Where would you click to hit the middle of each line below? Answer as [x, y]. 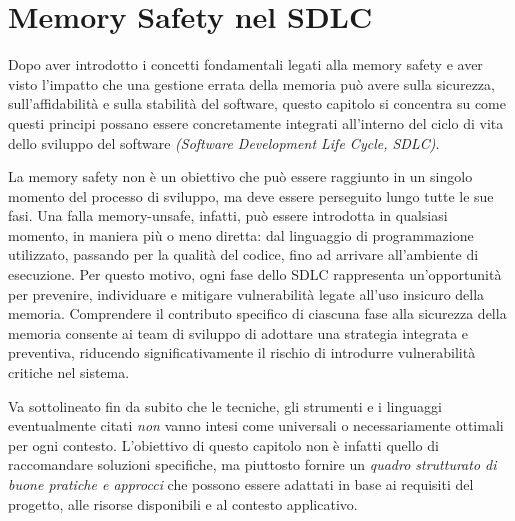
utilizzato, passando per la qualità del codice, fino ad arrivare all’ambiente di [243, 254]
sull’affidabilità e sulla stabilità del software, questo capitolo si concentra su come [257, 103]
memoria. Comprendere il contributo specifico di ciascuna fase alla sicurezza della [257, 313]
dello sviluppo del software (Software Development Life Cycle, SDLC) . [224, 142]
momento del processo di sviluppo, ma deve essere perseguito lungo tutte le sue [251, 195]
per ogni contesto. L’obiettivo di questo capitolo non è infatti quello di [223, 444]
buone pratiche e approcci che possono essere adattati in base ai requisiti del [241, 484]
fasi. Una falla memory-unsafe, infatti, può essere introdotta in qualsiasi [228, 215]
